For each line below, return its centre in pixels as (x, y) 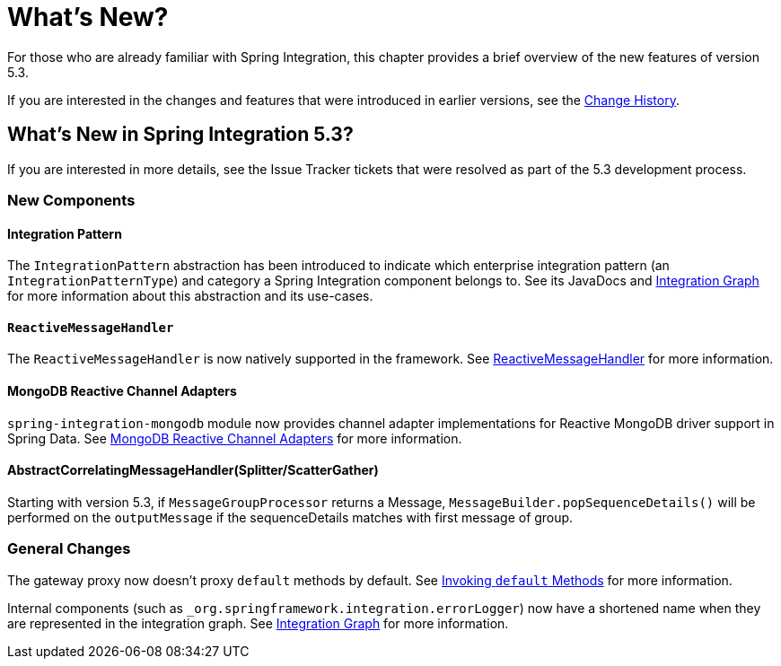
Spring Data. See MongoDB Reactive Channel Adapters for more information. (235, 438)
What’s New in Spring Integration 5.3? (180, 135)
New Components (71, 200)
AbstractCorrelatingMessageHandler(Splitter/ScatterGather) (193, 470)
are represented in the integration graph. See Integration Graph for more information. (258, 623)
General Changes (69, 549)
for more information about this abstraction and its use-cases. (190, 296)
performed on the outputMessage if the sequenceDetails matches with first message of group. (290, 517)
